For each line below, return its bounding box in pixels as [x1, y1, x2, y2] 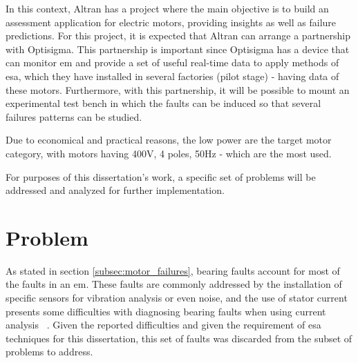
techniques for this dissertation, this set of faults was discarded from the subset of [6, 331, 352, 345]
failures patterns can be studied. [6, 109, 142, 124]
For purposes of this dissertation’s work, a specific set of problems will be [6, 169, 316, 184]
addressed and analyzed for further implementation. [6, 183, 225, 197]
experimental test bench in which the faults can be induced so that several [6, 96, 321, 110]
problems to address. [6, 344, 93, 359]
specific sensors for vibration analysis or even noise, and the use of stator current [6, 291, 348, 305]
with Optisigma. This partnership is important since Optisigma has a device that [6, 41, 350, 56]
